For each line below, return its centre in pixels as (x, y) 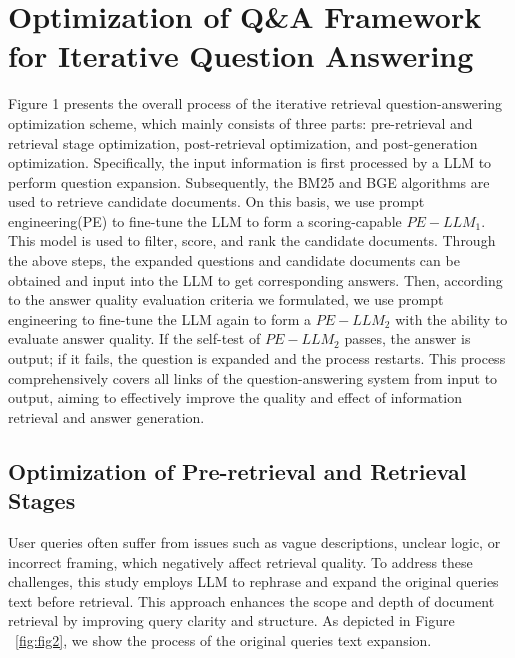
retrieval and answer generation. (106, 416)
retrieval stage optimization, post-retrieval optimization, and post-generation (243, 142)
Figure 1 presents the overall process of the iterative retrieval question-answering (255, 103)
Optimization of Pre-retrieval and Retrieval (237, 470)
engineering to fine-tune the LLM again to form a (160, 318)
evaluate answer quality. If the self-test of (134, 338)
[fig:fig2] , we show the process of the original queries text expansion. (223, 639)
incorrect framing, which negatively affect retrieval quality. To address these (240, 561)
